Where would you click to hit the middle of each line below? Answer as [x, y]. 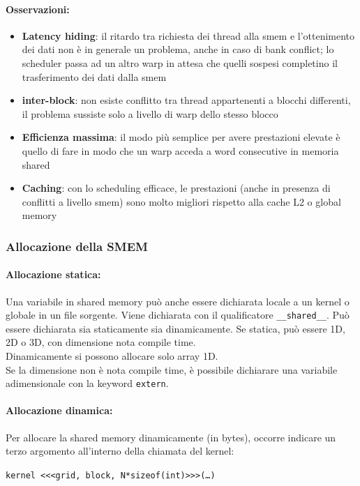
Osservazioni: [38, 9]
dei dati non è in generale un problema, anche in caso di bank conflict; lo [178, 49]
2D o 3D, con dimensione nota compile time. [101, 342]
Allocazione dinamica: [59, 410]
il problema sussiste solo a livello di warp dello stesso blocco [150, 113]
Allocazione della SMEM [77, 246]
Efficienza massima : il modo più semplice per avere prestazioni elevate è [181, 137]
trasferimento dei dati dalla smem [94, 76]
